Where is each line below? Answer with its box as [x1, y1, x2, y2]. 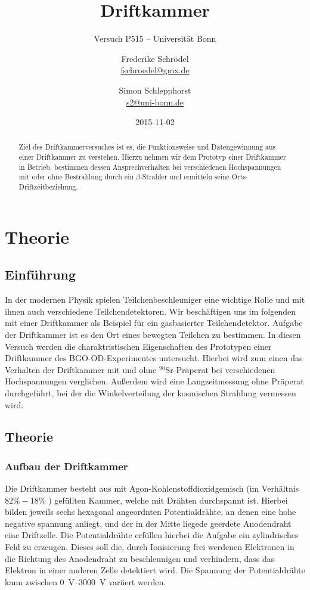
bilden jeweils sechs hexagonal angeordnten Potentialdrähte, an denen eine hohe [5, 505, 296, 518]
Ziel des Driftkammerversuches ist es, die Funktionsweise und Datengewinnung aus [18, 142, 276, 152]
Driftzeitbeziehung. [18, 182, 78, 192]
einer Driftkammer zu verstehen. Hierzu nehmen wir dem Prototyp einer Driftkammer [18, 152, 286, 162]
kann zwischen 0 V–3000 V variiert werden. [5, 575, 166, 588]
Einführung [5, 265, 76, 284]
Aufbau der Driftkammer [5, 458, 128, 473]
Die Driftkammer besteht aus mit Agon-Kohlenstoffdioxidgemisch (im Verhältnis [5, 482, 299, 495]
